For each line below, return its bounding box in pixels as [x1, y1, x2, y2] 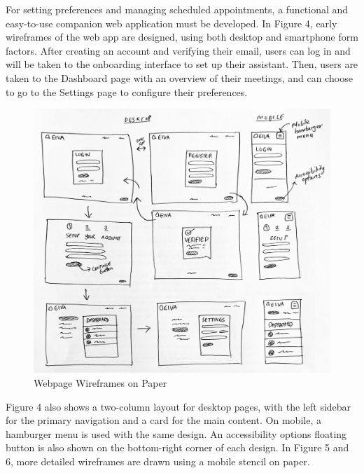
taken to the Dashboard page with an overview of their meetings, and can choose [6, 70, 353, 85]
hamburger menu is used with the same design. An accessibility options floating [6, 426, 347, 441]
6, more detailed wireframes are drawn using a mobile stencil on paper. [6, 453, 310, 468]
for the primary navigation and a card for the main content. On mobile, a [6, 413, 321, 427]
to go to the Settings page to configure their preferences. [6, 84, 248, 99]
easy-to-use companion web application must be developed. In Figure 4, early [6, 15, 337, 30]
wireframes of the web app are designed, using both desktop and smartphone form [6, 29, 358, 44]
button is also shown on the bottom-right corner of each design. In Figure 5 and [6, 440, 349, 455]
